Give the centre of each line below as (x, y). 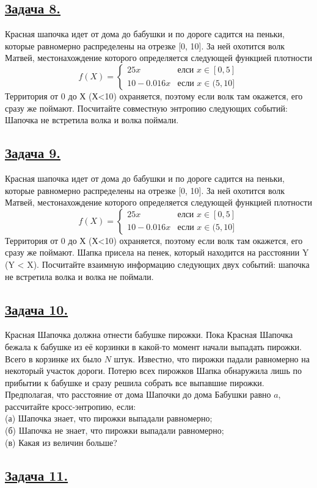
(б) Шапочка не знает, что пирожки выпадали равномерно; (115, 430)
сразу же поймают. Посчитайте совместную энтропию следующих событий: (146, 108)
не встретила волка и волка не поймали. (79, 276)
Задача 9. (33, 153)
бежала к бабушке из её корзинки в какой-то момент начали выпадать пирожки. (153, 346)
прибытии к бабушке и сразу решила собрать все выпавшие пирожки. (135, 382)
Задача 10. (37, 309)
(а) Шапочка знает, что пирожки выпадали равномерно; (109, 418)
